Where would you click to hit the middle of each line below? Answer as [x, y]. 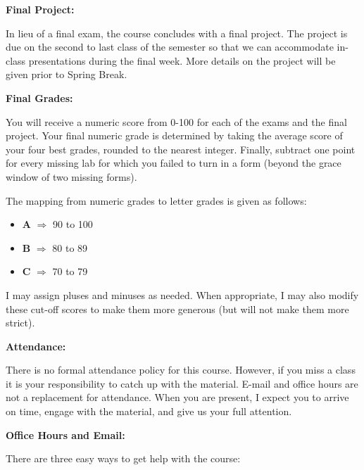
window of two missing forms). [71, 176]
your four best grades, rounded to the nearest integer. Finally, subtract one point [181, 149]
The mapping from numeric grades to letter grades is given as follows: [156, 200]
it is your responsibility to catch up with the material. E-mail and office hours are [182, 383]
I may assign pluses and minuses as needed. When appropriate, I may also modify [182, 294]
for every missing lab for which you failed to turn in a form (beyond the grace [174, 163]
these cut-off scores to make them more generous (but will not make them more [177, 309]
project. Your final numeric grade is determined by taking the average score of [174, 135]
